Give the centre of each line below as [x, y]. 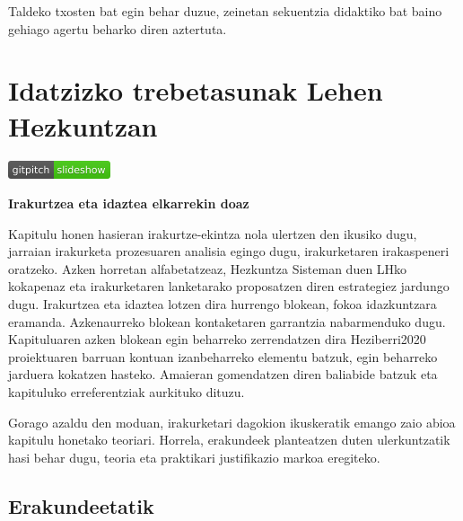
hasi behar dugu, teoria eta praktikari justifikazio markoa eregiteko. [194, 457]
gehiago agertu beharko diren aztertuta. [118, 28]
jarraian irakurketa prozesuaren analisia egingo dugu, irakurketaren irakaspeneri [229, 251]
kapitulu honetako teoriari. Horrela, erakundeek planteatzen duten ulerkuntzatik [229, 440]
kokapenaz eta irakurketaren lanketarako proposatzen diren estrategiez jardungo [229, 286]
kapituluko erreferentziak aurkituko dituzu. [127, 392]
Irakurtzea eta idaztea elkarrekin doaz [129, 203]
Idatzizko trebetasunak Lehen [196, 90]
